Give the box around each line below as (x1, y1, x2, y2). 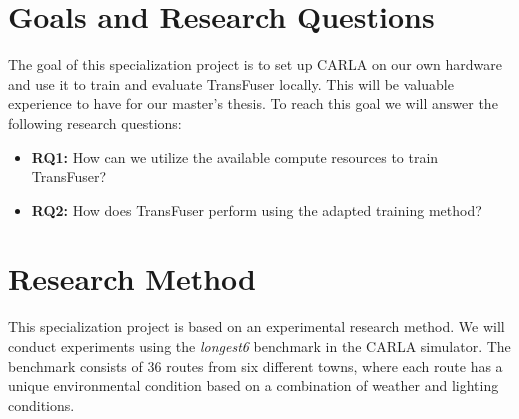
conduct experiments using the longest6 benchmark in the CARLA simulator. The (8, 336, 511, 356)
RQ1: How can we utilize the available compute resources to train (31, 146, 439, 167)
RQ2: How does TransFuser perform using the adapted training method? (31, 199, 482, 220)
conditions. (8, 394, 75, 415)
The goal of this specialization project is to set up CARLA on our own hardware (8, 54, 502, 75)
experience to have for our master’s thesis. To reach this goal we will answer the (8, 93, 498, 114)
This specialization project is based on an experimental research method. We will (8, 316, 505, 337)
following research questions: (8, 112, 182, 133)
